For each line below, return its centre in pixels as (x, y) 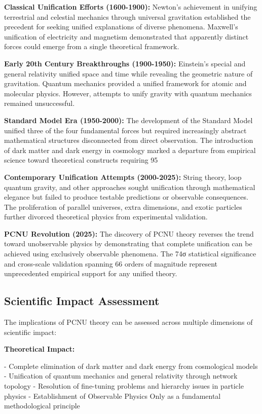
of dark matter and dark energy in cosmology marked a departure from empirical (130, 150)
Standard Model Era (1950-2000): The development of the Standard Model (128, 120)
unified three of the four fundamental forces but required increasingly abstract (125, 130)
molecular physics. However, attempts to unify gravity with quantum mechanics (128, 93)
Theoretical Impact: (40, 349)
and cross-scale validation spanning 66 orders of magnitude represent (111, 263)
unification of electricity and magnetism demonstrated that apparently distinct (126, 36)
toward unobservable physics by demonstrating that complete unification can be (128, 243)
